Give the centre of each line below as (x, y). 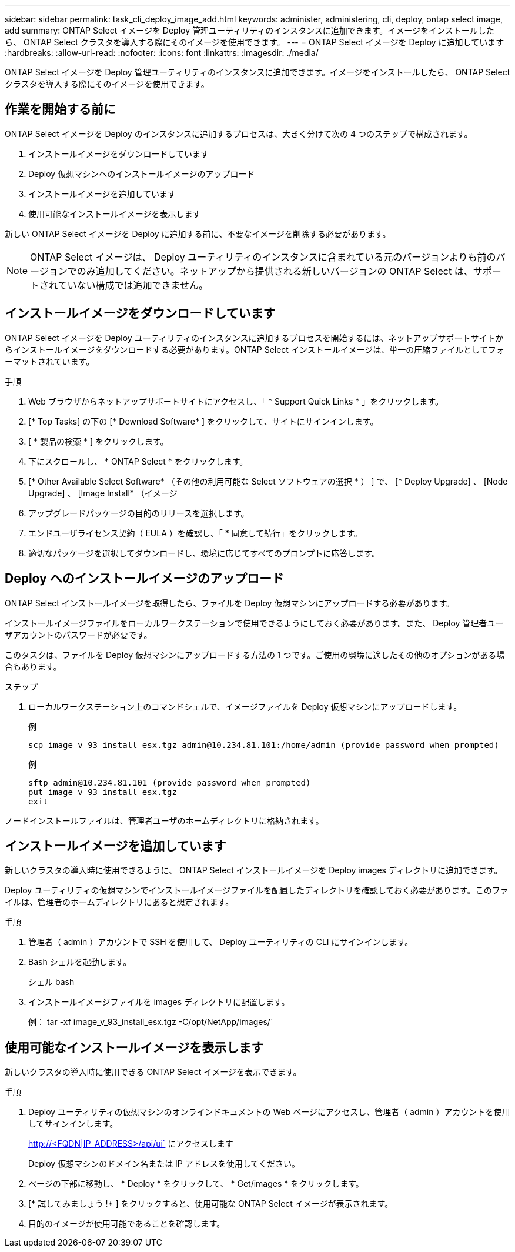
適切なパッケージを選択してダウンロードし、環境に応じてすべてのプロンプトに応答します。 (204, 553)
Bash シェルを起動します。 (80, 962)
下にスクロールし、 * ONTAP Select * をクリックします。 (138, 461)
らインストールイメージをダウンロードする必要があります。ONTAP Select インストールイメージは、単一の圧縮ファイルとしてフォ (255, 349)
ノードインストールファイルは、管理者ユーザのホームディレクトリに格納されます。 (164, 820)
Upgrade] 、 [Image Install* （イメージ (103, 493)
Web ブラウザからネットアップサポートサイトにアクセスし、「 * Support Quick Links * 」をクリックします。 (236, 401)
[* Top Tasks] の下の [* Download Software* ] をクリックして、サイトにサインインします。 (203, 421)
